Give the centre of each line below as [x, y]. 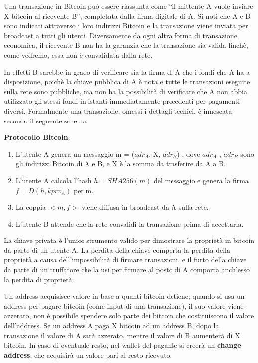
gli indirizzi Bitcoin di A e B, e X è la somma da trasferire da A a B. [121, 164]
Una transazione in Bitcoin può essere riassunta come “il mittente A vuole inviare [129, 6]
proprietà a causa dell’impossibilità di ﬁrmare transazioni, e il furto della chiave [125, 260]
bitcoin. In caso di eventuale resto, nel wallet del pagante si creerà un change [123, 345]
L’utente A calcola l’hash [54, 180]
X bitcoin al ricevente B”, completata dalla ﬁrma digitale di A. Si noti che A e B [127, 16]
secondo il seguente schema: [46, 120]
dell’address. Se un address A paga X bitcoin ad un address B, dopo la [112, 325]
